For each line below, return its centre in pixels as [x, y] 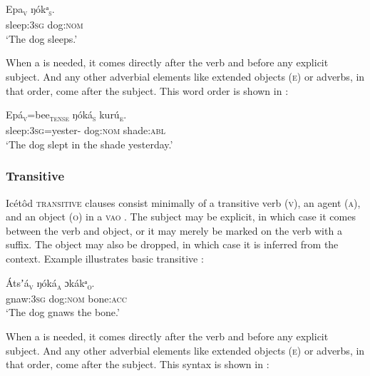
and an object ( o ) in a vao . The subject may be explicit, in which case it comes [181, 217]
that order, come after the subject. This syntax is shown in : [138, 364]
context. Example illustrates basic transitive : [105, 258]
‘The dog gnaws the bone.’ [63, 312]
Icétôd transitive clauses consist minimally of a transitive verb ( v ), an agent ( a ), [183, 202]
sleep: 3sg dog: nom [45, 25]
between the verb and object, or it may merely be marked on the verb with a [174, 230]
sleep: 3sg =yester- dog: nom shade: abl [86, 130]
